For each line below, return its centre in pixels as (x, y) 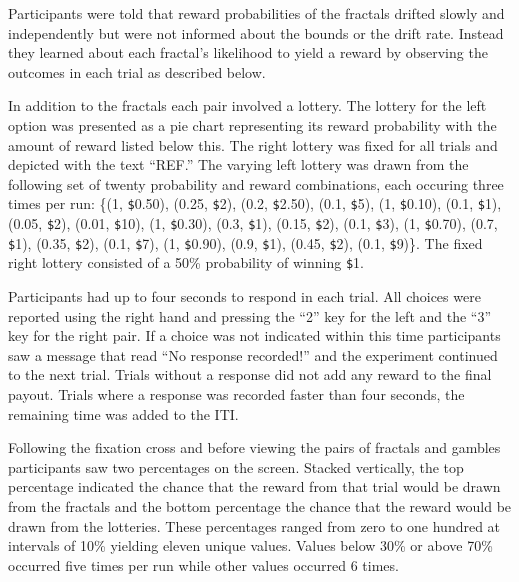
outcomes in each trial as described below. (137, 71)
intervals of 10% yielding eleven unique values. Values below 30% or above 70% (250, 545)
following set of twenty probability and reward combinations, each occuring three (256, 183)
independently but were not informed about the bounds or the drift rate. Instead (256, 32)
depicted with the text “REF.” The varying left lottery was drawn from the (238, 164)
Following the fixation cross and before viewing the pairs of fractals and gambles (254, 447)
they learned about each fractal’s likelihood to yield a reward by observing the (248, 52)
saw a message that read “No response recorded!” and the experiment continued (253, 354)
